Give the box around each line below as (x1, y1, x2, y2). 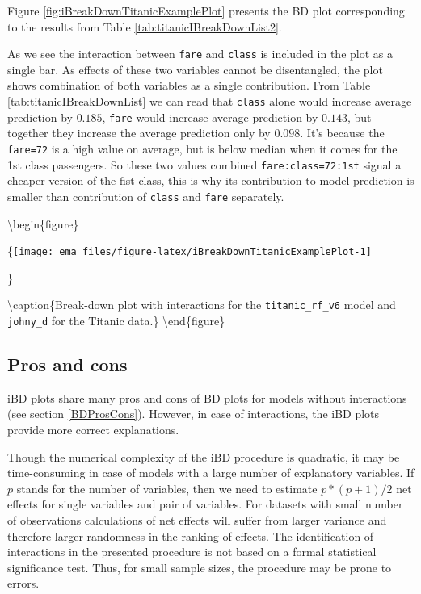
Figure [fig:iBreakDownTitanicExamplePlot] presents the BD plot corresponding (7, 2, 405, 19)
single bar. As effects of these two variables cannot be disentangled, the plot (7, 61, 383, 77)
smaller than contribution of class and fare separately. (7, 187, 284, 204)
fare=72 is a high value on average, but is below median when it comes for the (7, 140, 398, 157)
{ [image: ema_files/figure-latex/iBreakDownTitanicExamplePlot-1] (7, 242, 372, 259)
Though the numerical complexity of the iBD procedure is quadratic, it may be (7, 448, 400, 465)
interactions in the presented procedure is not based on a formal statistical (7, 543, 377, 560)
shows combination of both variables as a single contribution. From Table (7, 77, 371, 94)
